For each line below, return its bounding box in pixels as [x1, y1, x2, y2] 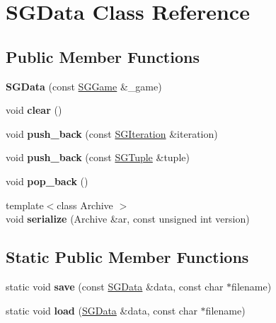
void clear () [6, 102, 62, 117]
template [6, 197, 44, 212]
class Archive [57, 197, 113, 212]
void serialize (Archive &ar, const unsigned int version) [6, 211, 250, 226]
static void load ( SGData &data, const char [6, 303, 197, 317]
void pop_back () [6, 173, 88, 188]
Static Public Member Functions [6, 246, 249, 268]
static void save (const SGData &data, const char [6, 278, 224, 293]
